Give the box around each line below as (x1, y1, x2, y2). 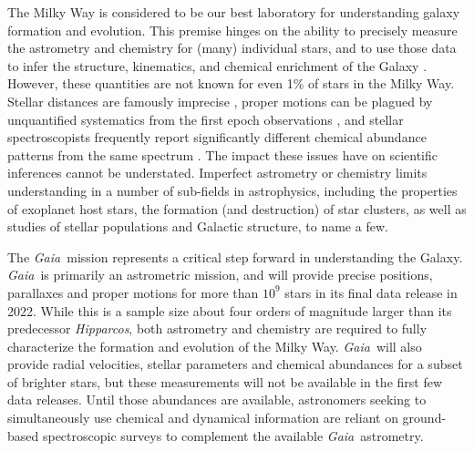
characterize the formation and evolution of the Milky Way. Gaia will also (7, 336, 422, 355)
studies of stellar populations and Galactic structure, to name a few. (7, 217, 388, 236)
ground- (402, 408, 447, 427)
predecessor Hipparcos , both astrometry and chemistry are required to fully (7, 319, 428, 338)
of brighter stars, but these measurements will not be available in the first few (7, 372, 443, 391)
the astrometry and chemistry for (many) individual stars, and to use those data (7, 38, 457, 57)
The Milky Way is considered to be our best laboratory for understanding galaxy (7, 3, 460, 21)
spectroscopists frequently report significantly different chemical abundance (7, 128, 427, 147)
